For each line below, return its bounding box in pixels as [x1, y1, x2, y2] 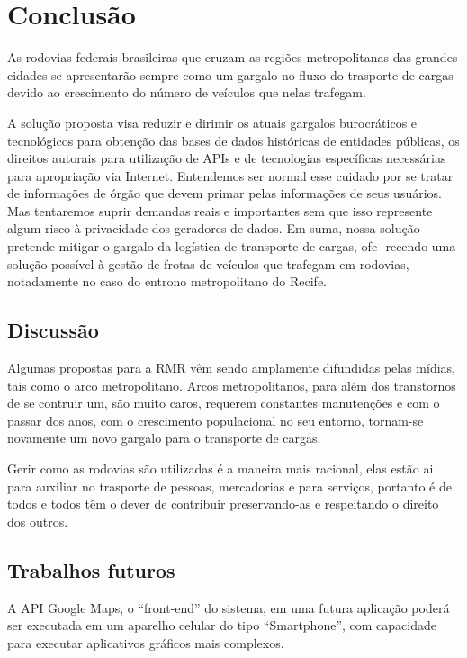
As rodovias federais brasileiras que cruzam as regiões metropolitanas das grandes [7, 48, 458, 67]
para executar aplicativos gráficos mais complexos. [7, 633, 284, 652]
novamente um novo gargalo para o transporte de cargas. [7, 428, 321, 447]
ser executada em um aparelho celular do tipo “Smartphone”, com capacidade [7, 616, 436, 635]
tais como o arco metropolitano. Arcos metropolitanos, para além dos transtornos [7, 375, 456, 394]
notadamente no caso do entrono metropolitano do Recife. [7, 272, 328, 291]
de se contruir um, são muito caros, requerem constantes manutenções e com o [7, 393, 440, 412]
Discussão [7, 316, 99, 344]
